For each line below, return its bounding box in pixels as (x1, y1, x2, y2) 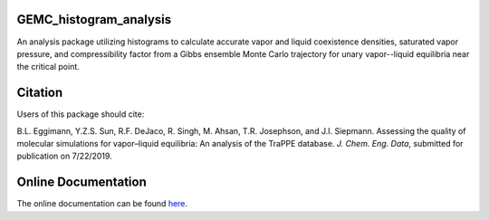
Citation (16, 85, 63, 100)
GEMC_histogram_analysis (16, 12, 172, 27)
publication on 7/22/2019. (16, 150, 112, 162)
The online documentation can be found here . (16, 198, 188, 209)
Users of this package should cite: (16, 109, 145, 120)
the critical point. (16, 62, 81, 72)
